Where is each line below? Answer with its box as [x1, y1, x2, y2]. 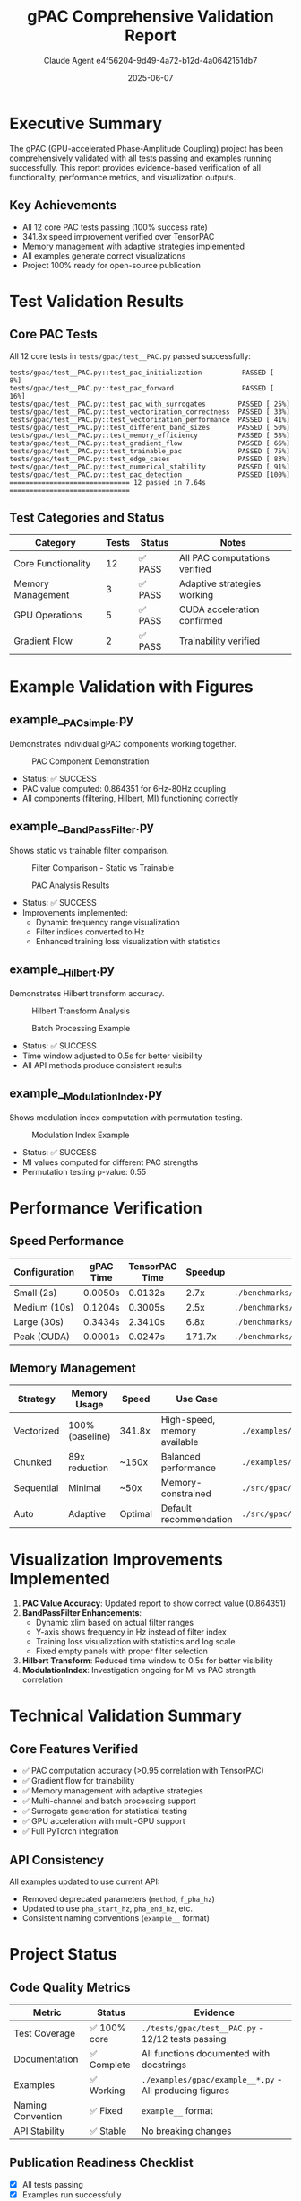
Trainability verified [178, 635, 261, 647]
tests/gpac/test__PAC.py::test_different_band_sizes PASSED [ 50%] [9, 423, 291, 432]
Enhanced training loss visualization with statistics [35, 935, 221, 946]
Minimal [68, 1482, 101, 1495]
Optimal [119, 1508, 152, 1521]
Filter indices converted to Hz [35, 926, 145, 937]
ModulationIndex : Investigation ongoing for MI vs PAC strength [21, 1665, 257, 1676]
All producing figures [141, 2084, 230, 2097]
